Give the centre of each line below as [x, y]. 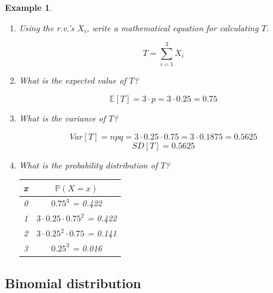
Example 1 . [29, 7]
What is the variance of [62, 118]
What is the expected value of [72, 80]
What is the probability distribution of [88, 165]
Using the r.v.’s [47, 27]
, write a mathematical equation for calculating [173, 27]
